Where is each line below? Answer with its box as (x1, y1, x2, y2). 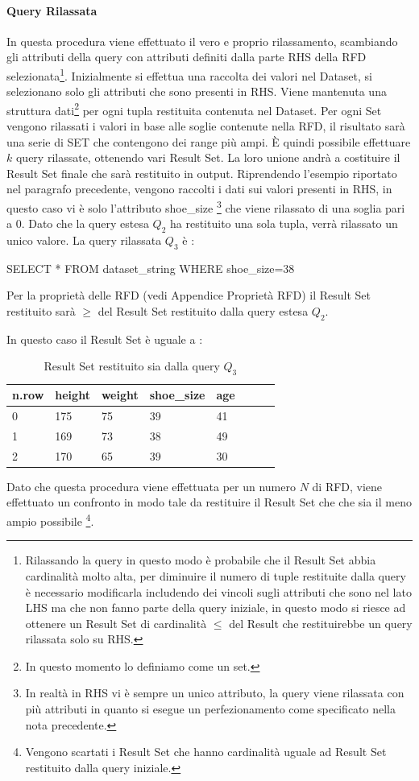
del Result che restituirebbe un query (229, 614, 413, 631)
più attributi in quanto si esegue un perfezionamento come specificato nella (25, 700, 396, 717)
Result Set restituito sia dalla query (44, 357, 220, 374)
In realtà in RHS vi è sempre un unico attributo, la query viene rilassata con (25, 684, 404, 701)
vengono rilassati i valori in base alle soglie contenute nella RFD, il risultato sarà (6, 118, 405, 134)
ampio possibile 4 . (6, 510, 94, 529)
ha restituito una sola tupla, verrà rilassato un (170, 215, 398, 232)
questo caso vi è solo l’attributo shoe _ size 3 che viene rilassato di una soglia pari (6, 197, 405, 216)
